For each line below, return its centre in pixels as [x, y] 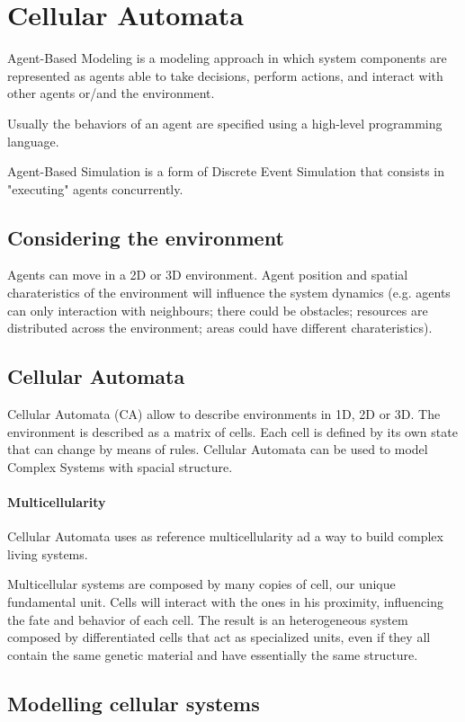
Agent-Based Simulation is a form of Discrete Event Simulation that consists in [226, 171]
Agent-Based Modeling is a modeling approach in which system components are [227, 58]
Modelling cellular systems [134, 703]
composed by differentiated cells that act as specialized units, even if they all [219, 637]
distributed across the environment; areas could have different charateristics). [220, 328]
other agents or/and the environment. [111, 93]
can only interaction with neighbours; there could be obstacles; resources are [218, 310]
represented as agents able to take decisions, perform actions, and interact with [225, 75]
